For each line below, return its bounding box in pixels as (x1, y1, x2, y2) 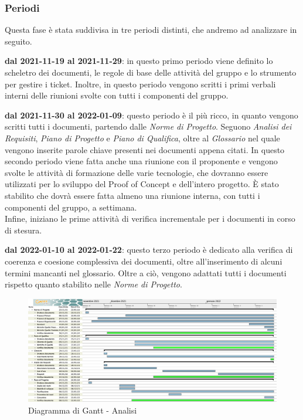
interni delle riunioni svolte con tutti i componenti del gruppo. (5, 89, 229, 101)
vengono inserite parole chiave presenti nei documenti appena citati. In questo (5, 143, 285, 155)
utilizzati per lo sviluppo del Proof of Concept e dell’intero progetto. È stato (5, 178, 279, 190)
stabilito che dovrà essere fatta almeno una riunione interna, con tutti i (5, 189, 260, 201)
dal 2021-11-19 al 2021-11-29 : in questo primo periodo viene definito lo (5, 55, 273, 67)
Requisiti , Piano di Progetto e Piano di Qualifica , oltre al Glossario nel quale (5, 131, 280, 144)
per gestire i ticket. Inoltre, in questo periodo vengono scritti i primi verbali (5, 77, 276, 90)
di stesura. (5, 223, 42, 236)
